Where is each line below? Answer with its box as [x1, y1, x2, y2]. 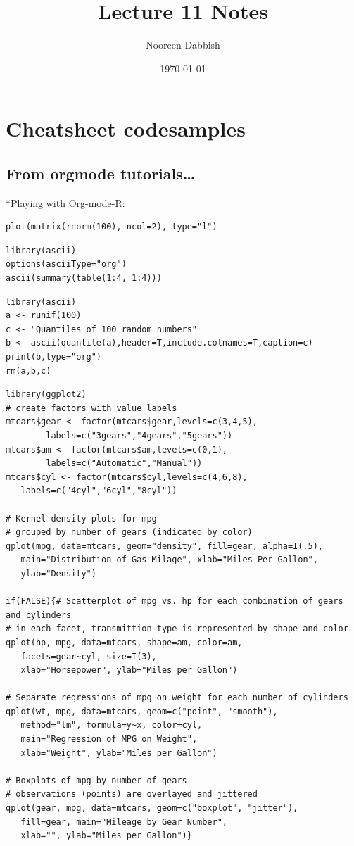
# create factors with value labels [6, 403, 177, 413]
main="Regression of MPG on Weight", [20, 734, 198, 745]
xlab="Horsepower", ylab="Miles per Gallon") [20, 665, 238, 676]
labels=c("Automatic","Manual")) [46, 458, 203, 469]
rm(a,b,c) [6, 365, 51, 376]
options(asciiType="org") [6, 259, 127, 270]
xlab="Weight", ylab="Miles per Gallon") [20, 747, 217, 758]
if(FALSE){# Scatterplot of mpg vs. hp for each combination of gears [6, 596, 343, 607]
